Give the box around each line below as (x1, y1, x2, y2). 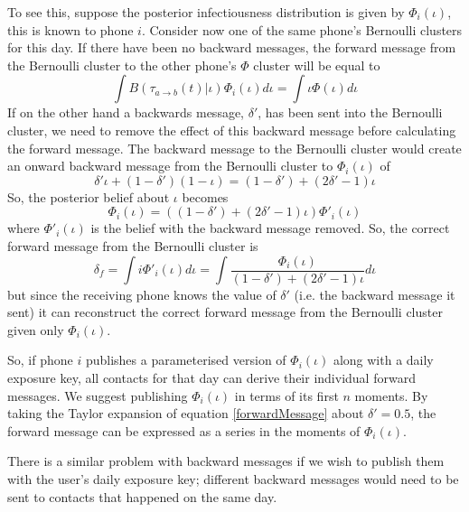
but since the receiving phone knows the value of (7, 284, 277, 303)
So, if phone (7, 350, 73, 369)
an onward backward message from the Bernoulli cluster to (7, 156, 333, 175)
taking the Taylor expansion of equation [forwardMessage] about (7, 404, 364, 423)
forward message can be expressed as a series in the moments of (7, 421, 361, 440)
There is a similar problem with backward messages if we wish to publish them (7, 451, 445, 470)
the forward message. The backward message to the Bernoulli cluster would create (7, 138, 462, 157)
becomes (182, 187, 229, 206)
